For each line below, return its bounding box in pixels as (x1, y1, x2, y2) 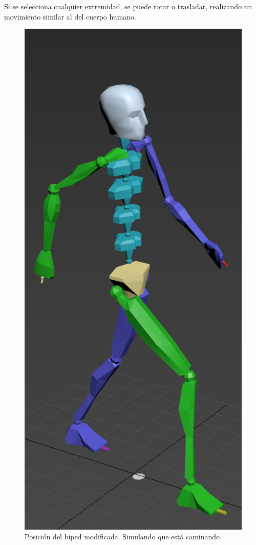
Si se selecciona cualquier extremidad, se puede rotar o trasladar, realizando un (4, 1, 252, 11)
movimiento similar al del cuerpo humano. (4, 11, 136, 22)
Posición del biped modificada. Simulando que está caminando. (25, 531, 222, 542)
